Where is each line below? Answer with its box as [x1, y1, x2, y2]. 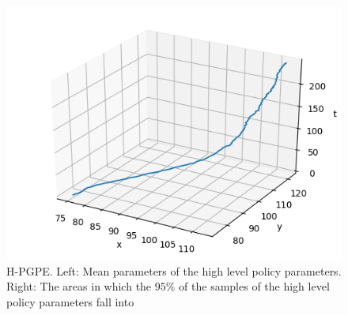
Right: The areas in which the [6, 278, 152, 294]
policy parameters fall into [6, 293, 134, 309]
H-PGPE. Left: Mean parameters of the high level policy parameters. [6, 262, 342, 279]
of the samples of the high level [179, 278, 330, 294]
